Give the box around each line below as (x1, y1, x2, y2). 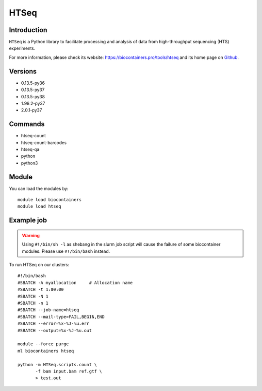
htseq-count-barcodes (21, 139, 67, 146)
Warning (22, 232, 40, 238)
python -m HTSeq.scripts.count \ (17, 362, 97, 367)
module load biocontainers (17, 197, 82, 203)
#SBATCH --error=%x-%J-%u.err (17, 321, 90, 326)
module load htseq (17, 204, 62, 209)
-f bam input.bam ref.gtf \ (35, 368, 102, 374)
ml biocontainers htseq (17, 348, 74, 354)
